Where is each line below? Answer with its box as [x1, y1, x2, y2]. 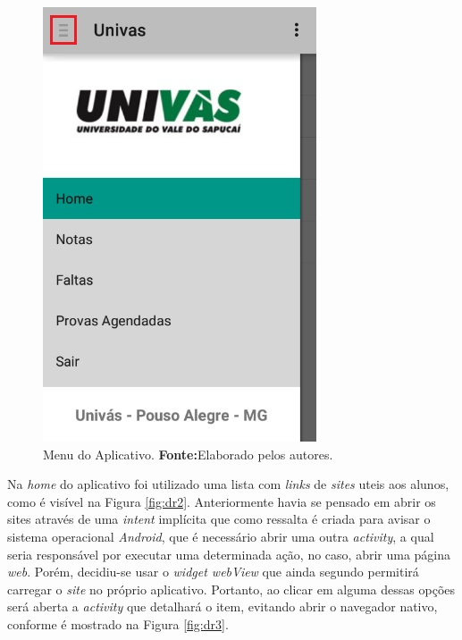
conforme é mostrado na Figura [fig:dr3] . [7, 614, 229, 633]
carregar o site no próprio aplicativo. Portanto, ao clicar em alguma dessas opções [7, 579, 456, 598]
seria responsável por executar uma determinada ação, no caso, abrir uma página [7, 544, 451, 563]
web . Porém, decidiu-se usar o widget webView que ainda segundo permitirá [7, 562, 419, 581]
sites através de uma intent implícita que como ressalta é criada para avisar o [7, 509, 431, 528]
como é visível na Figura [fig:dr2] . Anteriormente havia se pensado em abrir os [7, 492, 436, 510]
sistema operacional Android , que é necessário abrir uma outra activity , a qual [7, 526, 434, 545]
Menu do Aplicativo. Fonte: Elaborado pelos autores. [43, 444, 333, 463]
